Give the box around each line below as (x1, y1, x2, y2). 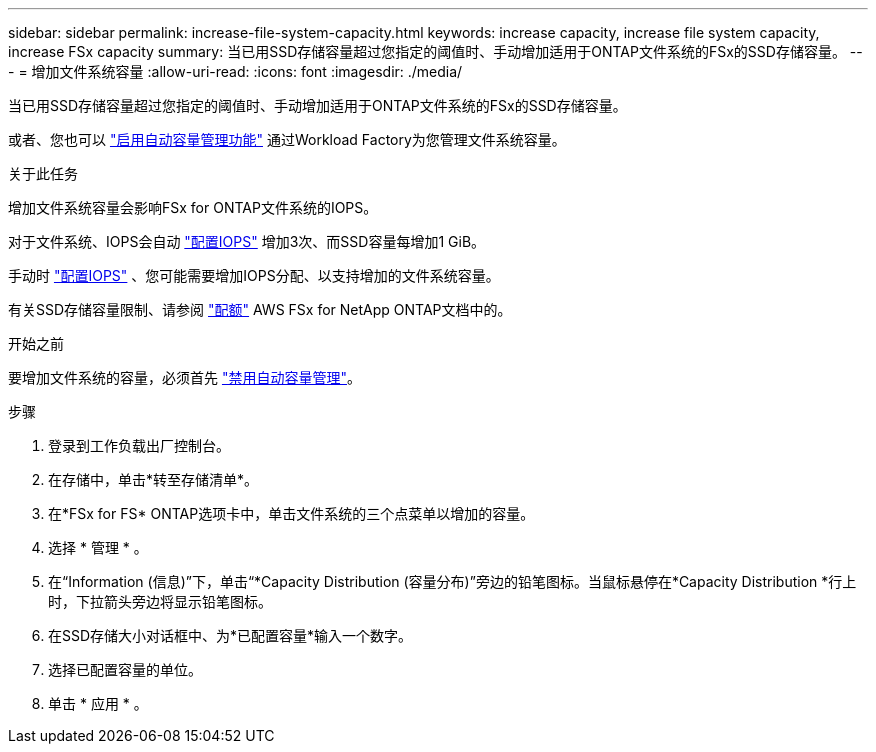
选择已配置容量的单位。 (48, 661, 202, 678)
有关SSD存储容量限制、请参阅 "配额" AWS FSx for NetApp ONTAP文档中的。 (8, 301, 512, 318)
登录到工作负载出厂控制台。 (48, 437, 230, 454)
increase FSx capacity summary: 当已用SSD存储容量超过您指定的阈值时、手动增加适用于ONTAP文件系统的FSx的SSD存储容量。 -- (8, 43, 863, 60)
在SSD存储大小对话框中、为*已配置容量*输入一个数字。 (48, 627, 413, 644)
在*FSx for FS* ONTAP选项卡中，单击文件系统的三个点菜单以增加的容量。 (48, 505, 535, 522)
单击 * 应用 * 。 (48, 695, 148, 712)
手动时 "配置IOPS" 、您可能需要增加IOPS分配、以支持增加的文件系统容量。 (8, 267, 500, 284)
